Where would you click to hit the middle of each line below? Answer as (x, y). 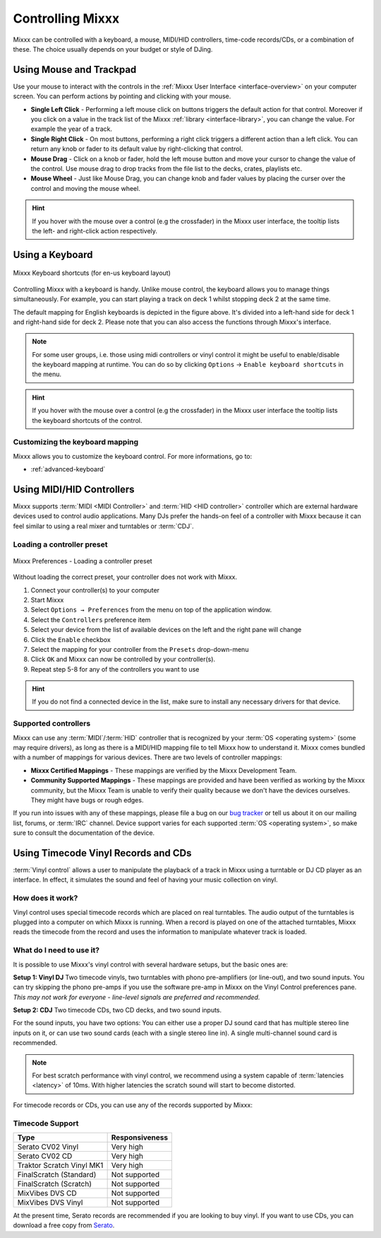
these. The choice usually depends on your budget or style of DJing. (113, 49)
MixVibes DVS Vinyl (50, 1202)
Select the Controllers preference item (91, 619)
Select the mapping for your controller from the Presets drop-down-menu (140, 649)
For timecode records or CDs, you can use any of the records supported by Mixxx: (133, 1105)
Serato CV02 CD (45, 1156)
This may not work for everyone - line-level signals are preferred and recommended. (137, 997)
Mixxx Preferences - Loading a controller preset (83, 561)
